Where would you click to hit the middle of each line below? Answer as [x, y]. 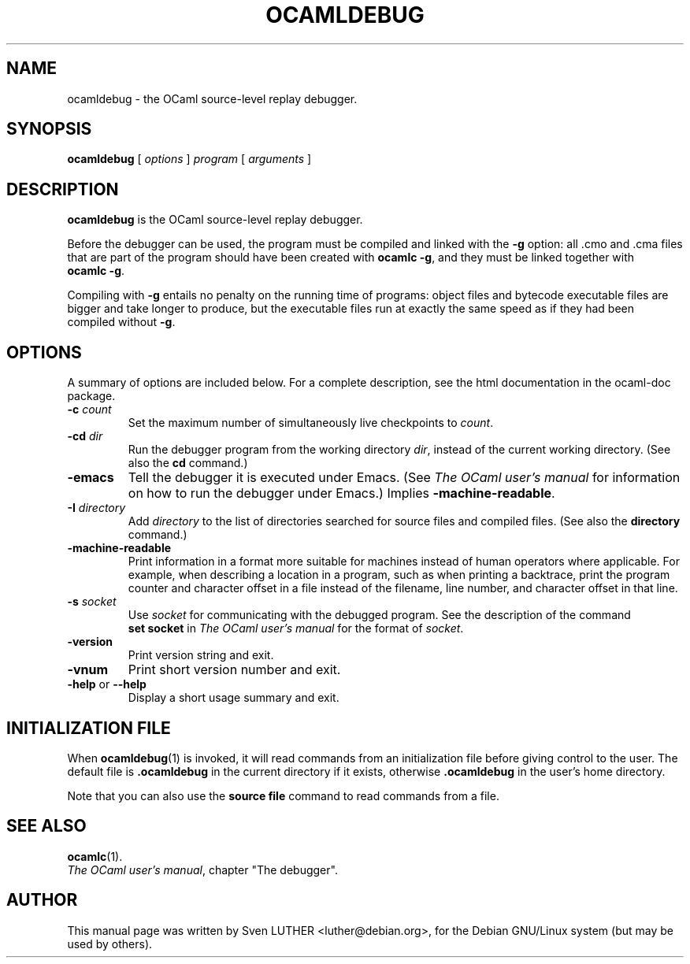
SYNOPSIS [49, 129]
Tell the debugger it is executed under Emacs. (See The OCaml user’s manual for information [404, 478]
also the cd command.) [188, 463]
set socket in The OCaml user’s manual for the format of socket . [296, 628]
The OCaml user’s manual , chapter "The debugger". [202, 869]
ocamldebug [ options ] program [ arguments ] [189, 159]
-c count [89, 410]
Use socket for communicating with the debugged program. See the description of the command [379, 615]
